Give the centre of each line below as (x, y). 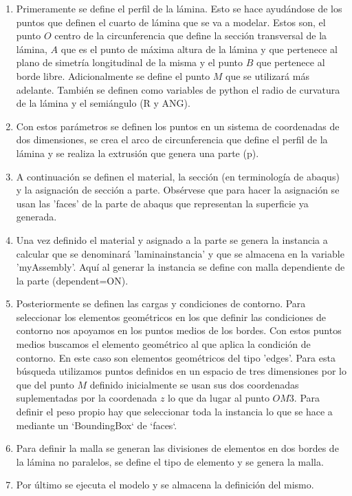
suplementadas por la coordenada (87, 398)
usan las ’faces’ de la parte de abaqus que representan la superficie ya (162, 203)
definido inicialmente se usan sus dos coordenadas (194, 384)
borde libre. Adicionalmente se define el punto (113, 75)
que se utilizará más (267, 75)
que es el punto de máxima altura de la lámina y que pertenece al (199, 49)
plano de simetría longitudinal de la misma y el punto (130, 62)
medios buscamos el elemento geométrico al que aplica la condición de (163, 344)
